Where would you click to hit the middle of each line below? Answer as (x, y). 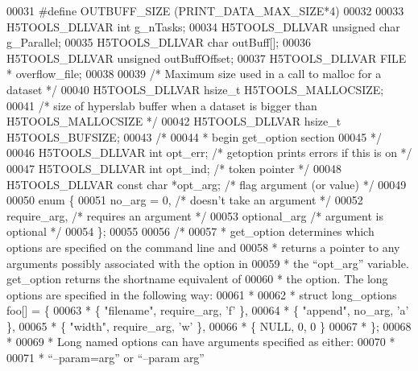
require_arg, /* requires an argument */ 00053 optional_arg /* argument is (195, 215)
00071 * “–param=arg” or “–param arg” (106, 358)
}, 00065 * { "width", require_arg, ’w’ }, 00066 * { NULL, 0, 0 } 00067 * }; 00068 (209, 326)
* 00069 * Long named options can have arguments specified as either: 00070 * (201, 342)
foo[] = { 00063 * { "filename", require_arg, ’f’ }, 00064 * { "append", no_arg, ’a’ (208, 310)
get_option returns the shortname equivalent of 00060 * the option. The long (197, 279)
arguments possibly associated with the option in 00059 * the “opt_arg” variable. (208, 263)
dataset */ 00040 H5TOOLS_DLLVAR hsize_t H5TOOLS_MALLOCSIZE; (195, 89)
